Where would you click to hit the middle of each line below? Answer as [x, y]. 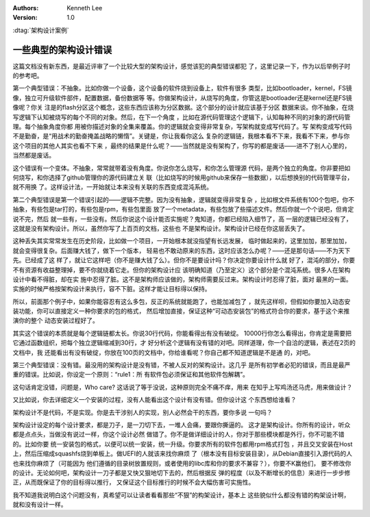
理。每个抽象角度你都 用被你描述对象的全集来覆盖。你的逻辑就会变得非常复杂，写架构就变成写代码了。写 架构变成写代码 [182, 127]
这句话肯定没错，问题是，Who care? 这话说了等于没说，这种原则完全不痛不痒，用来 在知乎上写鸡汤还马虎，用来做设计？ [183, 387]
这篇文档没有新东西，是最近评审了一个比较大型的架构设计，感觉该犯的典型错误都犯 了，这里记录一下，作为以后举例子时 [182, 66]
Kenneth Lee [85, 8]
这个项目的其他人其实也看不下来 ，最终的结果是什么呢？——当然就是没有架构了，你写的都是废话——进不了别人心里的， [182, 146]
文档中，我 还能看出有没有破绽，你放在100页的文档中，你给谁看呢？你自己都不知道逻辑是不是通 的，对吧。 [163, 352]
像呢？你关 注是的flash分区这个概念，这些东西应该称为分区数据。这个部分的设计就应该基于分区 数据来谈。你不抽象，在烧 [183, 108]
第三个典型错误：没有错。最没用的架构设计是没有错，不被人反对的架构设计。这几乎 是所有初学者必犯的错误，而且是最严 [182, 365]
